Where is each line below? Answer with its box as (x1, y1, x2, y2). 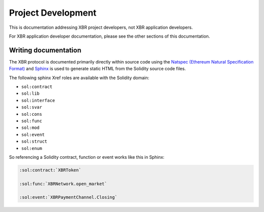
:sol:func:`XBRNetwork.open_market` (19, 181, 108, 187)
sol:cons (21, 111, 43, 117)
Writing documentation (9, 46, 82, 54)
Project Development (9, 7, 97, 18)
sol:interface (21, 98, 55, 103)
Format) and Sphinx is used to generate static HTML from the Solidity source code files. (9, 66, 186, 72)
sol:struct (21, 139, 47, 144)
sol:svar (21, 105, 43, 110)
